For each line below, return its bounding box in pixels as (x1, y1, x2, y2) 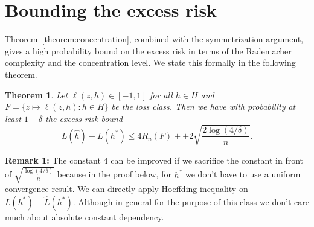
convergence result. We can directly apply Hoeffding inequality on (5, 182, 248, 194)
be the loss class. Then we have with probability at (111, 100, 296, 113)
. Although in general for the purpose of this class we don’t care (72, 195, 309, 208)
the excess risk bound (45, 112, 123, 124)
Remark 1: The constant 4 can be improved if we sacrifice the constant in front (5, 153, 304, 166)
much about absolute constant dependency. (5, 210, 164, 223)
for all (149, 88, 173, 101)
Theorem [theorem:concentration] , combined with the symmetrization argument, (5, 33, 304, 45)
